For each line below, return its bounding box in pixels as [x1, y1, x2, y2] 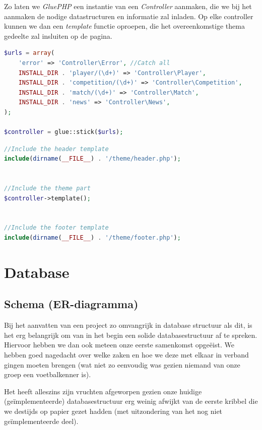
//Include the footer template [4, 224, 109, 232]
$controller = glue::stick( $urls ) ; [4, 128, 123, 136]
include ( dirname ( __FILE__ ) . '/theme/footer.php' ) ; [4, 234, 181, 242]
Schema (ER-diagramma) [4, 296, 139, 312]
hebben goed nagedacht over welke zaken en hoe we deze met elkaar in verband [4, 349, 249, 360]
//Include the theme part [4, 185, 91, 192]
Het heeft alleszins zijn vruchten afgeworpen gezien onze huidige [4, 386, 202, 396]
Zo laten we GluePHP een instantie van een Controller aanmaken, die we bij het [4, 1, 252, 11]
